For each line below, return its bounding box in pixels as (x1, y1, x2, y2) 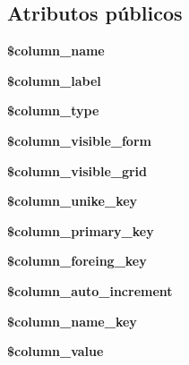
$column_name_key (7, 311, 137, 330)
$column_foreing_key (7, 251, 147, 270)
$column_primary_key (7, 221, 154, 240)
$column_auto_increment (7, 281, 173, 300)
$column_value (7, 342, 104, 361)
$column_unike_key (7, 191, 138, 210)
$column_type (7, 101, 99, 120)
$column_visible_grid (7, 161, 148, 180)
